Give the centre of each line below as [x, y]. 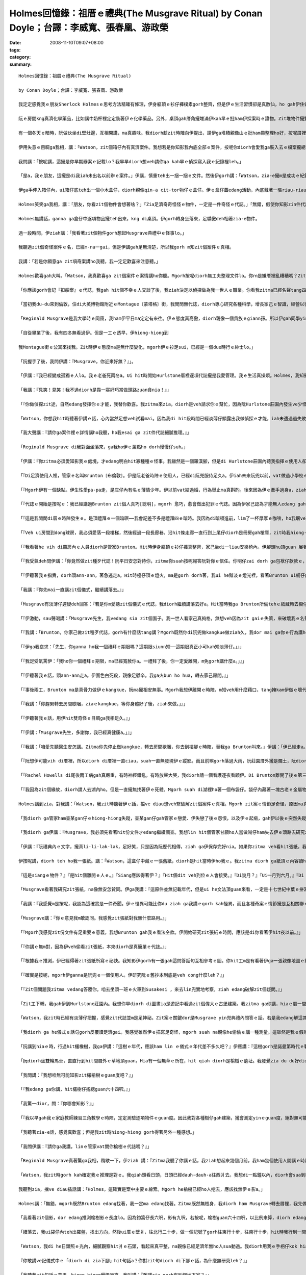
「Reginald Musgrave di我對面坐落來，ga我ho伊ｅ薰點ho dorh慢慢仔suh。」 [103, 447]
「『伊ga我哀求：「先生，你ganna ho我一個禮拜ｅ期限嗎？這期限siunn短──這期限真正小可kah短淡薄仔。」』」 [131, 647]
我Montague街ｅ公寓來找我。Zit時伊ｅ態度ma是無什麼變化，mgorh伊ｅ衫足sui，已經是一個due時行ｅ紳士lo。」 [137, 347]
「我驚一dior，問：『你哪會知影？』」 [57, 1104]
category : [20, 57]
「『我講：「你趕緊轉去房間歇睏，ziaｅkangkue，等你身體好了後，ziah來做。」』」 [103, 704]
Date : [15, 43]
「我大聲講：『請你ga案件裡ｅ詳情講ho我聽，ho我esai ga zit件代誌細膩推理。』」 [105, 433]
